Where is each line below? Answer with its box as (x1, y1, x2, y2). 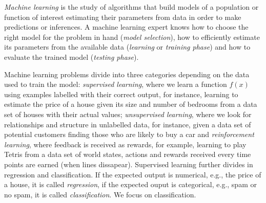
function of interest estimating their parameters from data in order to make (4, 11, 241, 22)
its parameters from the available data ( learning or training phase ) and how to (4, 41, 251, 52)
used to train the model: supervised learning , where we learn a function (4, 79, 227, 89)
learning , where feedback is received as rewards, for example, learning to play (4, 139, 247, 149)
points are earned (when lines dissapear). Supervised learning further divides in (4, 159, 253, 169)
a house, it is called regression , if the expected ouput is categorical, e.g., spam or (4, 179, 257, 190)
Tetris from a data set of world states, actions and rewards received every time (4, 149, 251, 160)
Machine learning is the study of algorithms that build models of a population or (4, 2, 259, 12)
